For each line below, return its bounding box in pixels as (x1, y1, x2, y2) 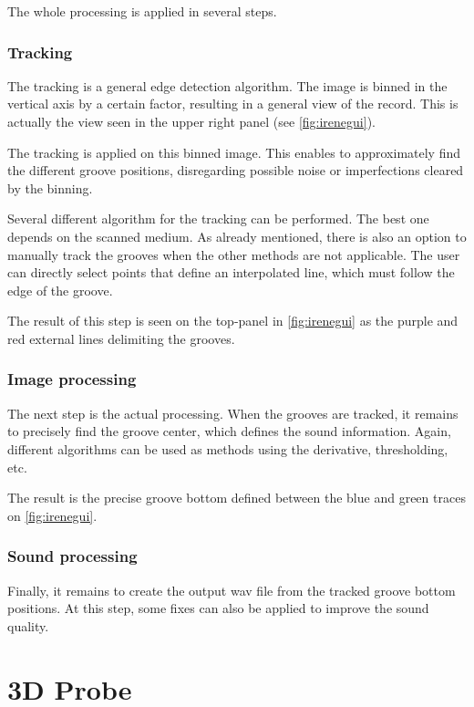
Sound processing (7, 545, 138, 567)
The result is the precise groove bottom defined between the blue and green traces (7, 488, 466, 507)
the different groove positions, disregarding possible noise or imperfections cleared (7, 161, 464, 180)
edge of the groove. (7, 280, 113, 299)
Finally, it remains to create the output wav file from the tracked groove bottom (7, 580, 456, 599)
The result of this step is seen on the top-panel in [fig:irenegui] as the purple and (7, 311, 459, 330)
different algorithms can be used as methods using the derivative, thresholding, (7, 439, 448, 458)
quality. (7, 616, 49, 635)
